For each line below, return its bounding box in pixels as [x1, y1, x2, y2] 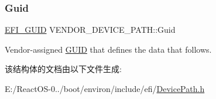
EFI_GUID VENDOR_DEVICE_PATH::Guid [5, 23, 176, 36]
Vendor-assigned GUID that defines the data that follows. [5, 43, 212, 55]
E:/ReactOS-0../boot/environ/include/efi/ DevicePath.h [5, 83, 205, 94]
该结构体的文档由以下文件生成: [5, 63, 122, 75]
